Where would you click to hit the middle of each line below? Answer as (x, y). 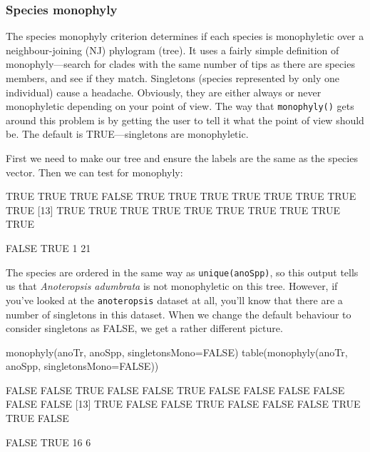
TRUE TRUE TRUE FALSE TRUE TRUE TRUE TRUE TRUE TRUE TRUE (181, 196)
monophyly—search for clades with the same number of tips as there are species (180, 64)
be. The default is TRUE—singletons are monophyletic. (127, 134)
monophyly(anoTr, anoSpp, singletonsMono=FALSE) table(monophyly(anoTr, (177, 352)
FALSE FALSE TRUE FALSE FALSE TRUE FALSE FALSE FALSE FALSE (175, 390)
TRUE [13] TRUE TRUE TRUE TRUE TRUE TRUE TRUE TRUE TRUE (173, 210)
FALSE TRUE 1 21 (48, 248)
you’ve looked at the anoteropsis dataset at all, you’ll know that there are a (174, 300)
